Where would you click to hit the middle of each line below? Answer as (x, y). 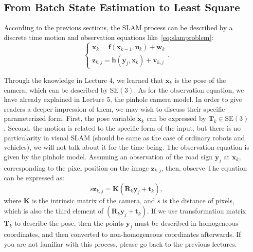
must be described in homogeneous (186, 223)
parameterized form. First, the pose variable (70, 118)
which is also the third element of (54, 211)
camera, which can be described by (56, 89)
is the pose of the (200, 80)
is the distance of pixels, (199, 200)
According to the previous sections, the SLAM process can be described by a (118, 28)
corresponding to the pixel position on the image (76, 167)
